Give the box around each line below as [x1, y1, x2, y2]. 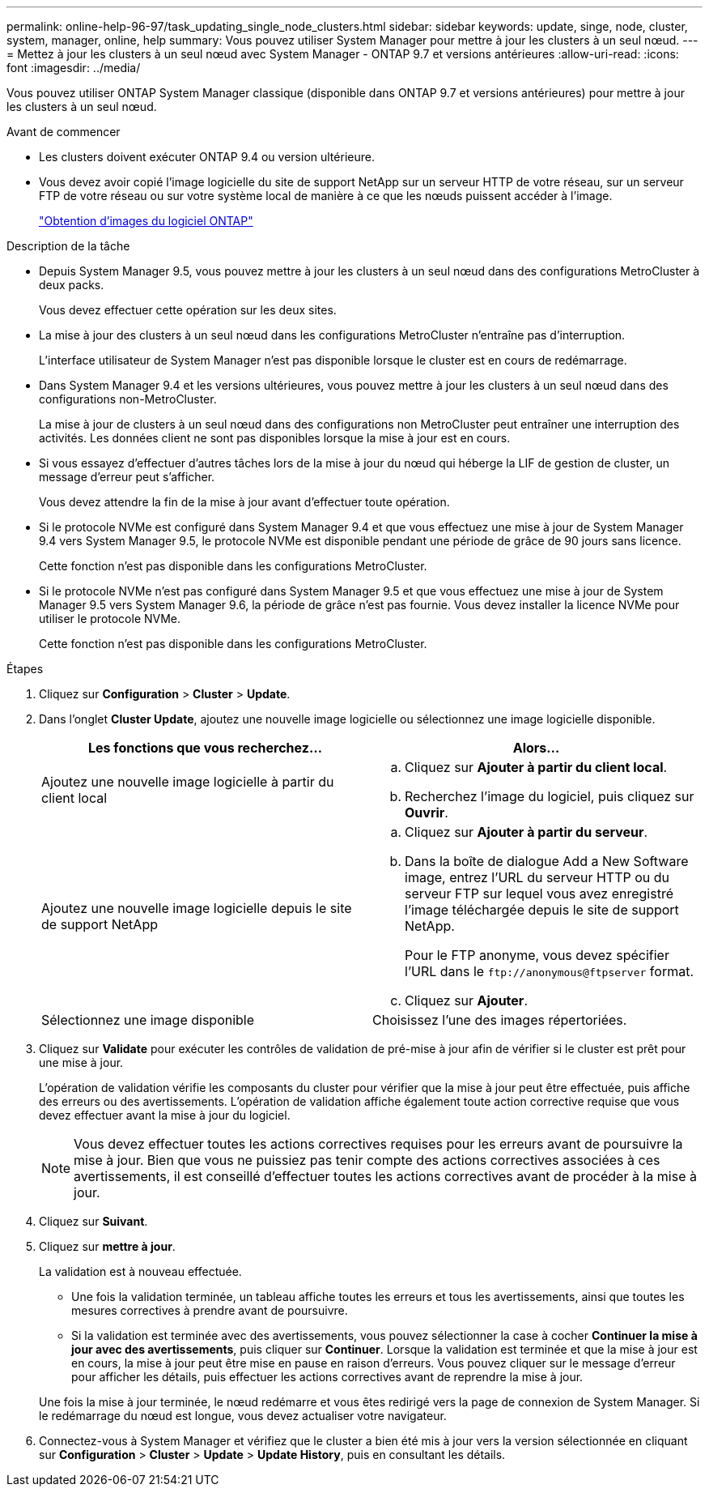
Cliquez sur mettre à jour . [39, 1239, 176, 1253]
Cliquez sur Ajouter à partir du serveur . [405, 824, 648, 840]
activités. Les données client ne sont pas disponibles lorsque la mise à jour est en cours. [39, 431, 511, 445]
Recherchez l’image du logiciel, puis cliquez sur [405, 788, 694, 804]
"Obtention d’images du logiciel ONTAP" [39, 214, 253, 228]
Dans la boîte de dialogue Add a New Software [405, 853, 689, 869]
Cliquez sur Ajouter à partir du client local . [405, 759, 668, 775]
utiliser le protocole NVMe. [39, 612, 181, 625]
